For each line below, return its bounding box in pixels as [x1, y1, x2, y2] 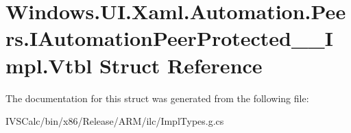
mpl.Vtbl [5, 51, 93, 79]
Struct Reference [99, 51, 263, 79]
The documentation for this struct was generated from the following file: [5, 90, 309, 105]
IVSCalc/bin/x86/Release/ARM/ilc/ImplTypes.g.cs [5, 114, 224, 128]
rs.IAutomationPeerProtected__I [5, 24, 333, 52]
